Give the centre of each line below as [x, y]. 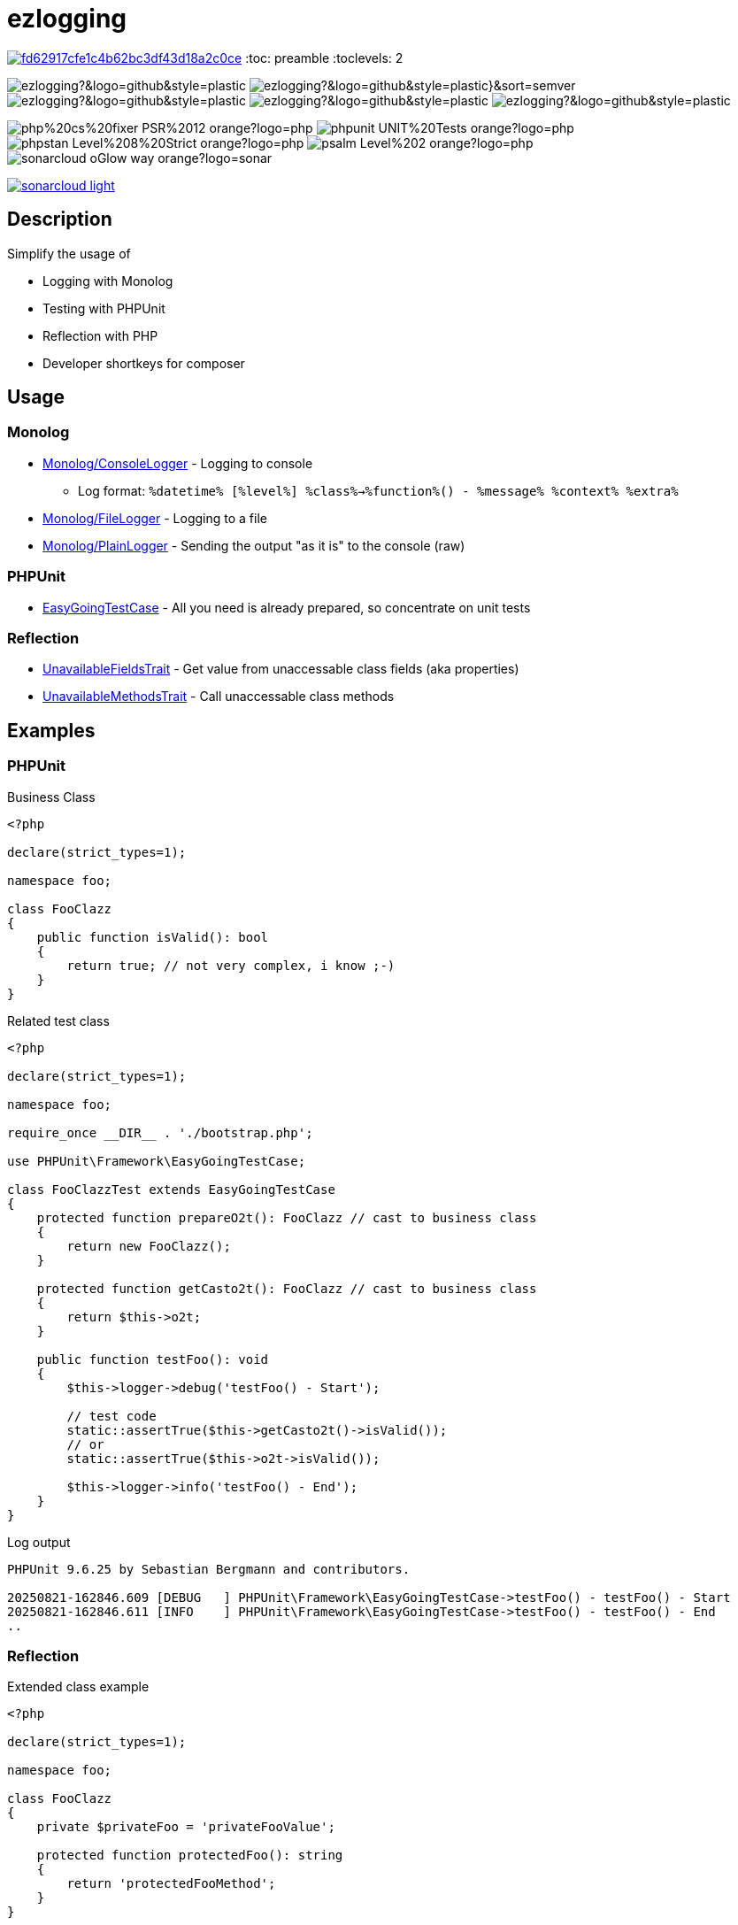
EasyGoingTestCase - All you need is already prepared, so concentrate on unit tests [287, 607]
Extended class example [78, 1687]
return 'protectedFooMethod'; [171, 1884]
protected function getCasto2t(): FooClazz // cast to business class [287, 1288]
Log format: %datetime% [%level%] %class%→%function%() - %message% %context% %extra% [378, 490]
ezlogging [67, 19]
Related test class [58, 1020]
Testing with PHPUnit [104, 308]
